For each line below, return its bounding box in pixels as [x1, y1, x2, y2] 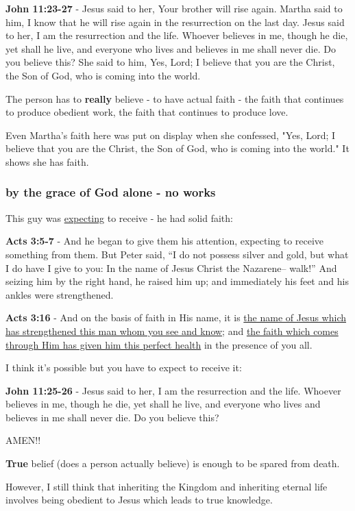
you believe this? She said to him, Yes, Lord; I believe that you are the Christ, [5, 55, 335, 69]
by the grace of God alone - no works [5, 184, 216, 201]
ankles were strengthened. [5, 287, 114, 301]
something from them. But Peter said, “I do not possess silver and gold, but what [5, 247, 349, 261]
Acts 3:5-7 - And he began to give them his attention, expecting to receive [5, 234, 324, 248]
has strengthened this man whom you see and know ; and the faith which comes [5, 323, 339, 338]
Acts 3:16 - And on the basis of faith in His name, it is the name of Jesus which [5, 310, 346, 325]
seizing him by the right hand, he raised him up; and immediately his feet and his [5, 274, 349, 288]
